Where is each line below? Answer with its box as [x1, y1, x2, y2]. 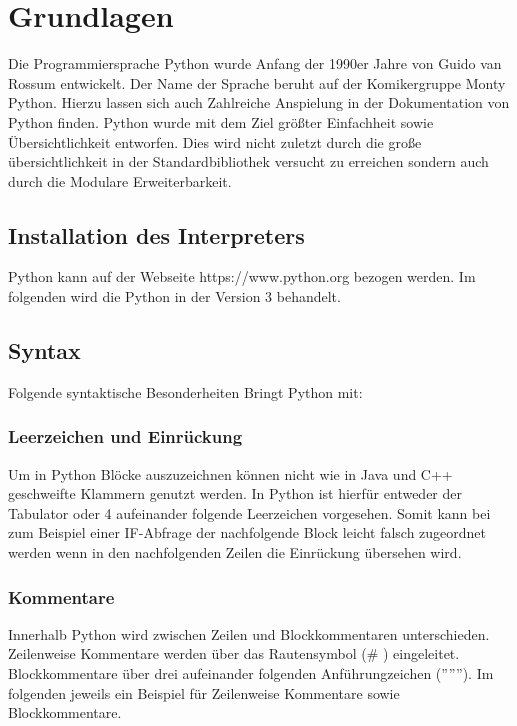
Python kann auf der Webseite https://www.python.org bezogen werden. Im [8, 266, 476, 287]
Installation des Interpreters [8, 219, 305, 250]
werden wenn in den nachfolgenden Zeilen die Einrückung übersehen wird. [8, 542, 462, 563]
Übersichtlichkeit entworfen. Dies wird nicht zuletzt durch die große [8, 131, 422, 152]
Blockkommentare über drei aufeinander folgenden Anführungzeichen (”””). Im [8, 663, 494, 684]
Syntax [8, 335, 81, 366]
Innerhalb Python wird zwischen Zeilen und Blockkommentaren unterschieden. [8, 623, 490, 644]
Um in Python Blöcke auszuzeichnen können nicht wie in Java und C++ [8, 463, 453, 484]
